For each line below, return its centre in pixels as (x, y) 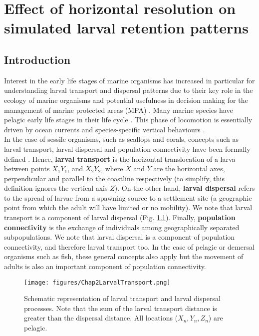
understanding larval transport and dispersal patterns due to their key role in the (129, 90)
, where (112, 168)
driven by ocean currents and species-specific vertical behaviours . (105, 129)
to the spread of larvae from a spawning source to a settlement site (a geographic (128, 197)
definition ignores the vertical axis (56, 188)
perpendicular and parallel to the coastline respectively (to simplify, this (114, 178)
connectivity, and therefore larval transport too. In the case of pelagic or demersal (129, 246)
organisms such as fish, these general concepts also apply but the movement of (124, 256)
